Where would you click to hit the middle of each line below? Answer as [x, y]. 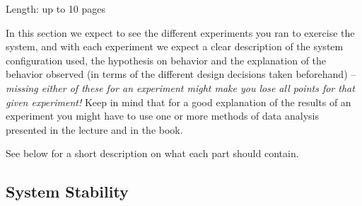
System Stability [67, 191]
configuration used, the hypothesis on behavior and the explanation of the [166, 60]
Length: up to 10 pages [56, 8]
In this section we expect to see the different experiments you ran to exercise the [180, 32]
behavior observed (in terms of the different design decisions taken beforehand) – [181, 74]
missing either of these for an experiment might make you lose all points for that [180, 87]
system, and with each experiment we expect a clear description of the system [175, 46]
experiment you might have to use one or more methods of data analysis [162, 116]
